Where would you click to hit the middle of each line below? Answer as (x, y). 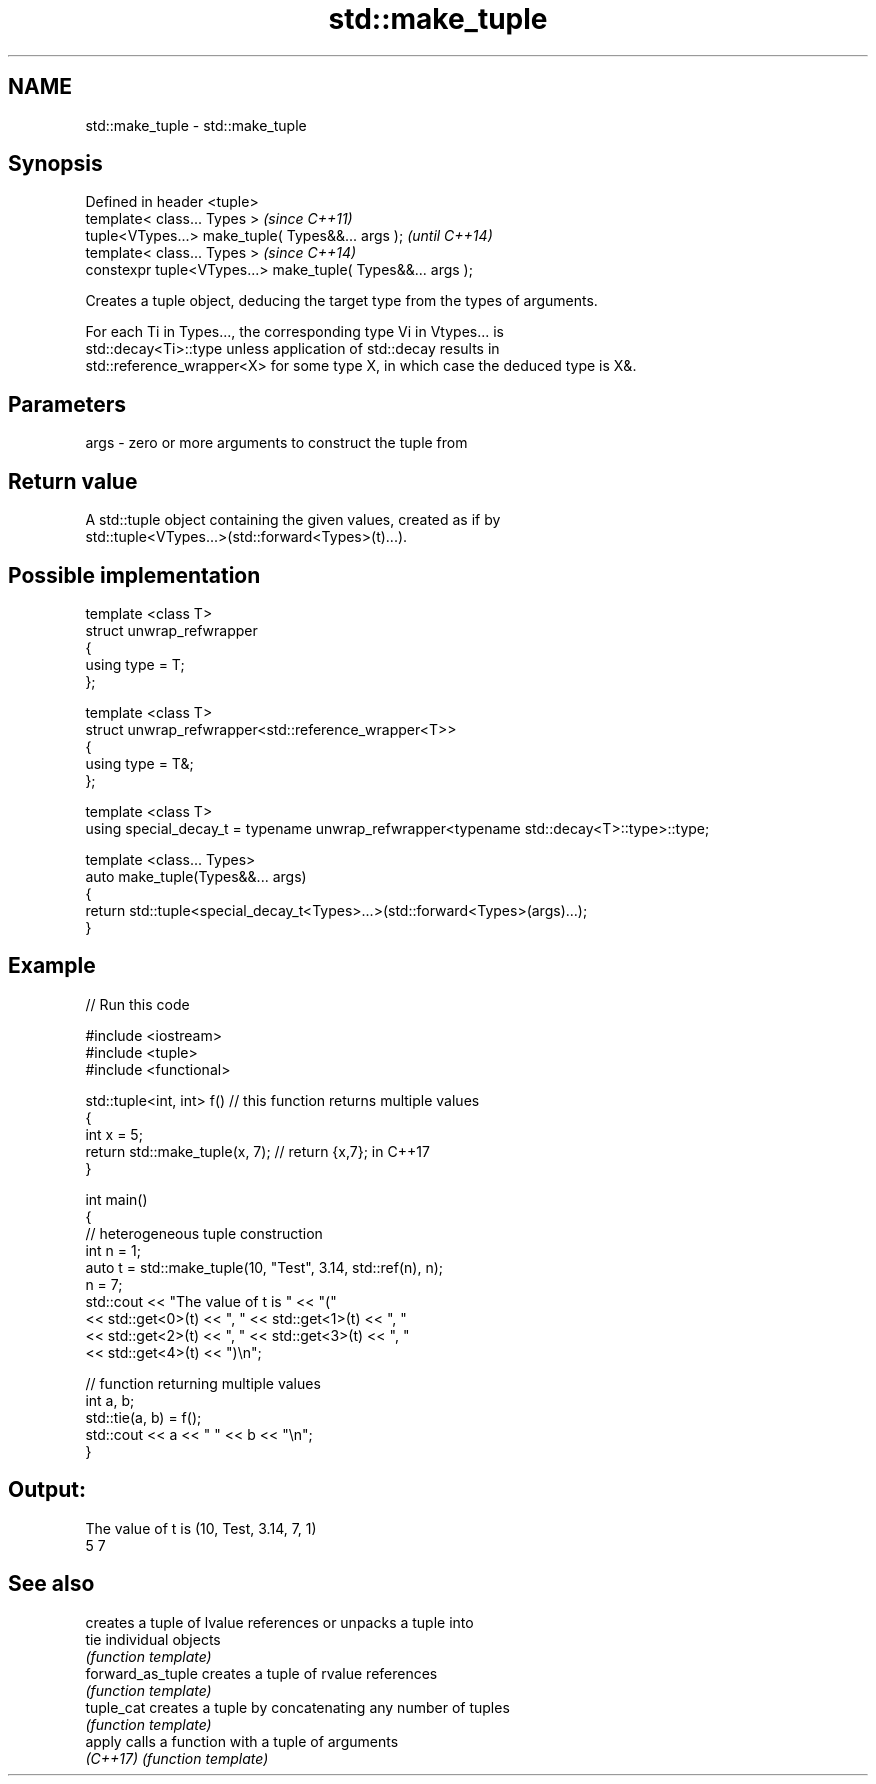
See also (51, 1584)
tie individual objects (153, 1639)
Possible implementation (134, 575)
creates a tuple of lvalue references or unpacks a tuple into (279, 1622)
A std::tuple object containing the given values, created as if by (293, 520)
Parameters (67, 404)
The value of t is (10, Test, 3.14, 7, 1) (201, 1528)
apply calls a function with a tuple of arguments (242, 1741)
